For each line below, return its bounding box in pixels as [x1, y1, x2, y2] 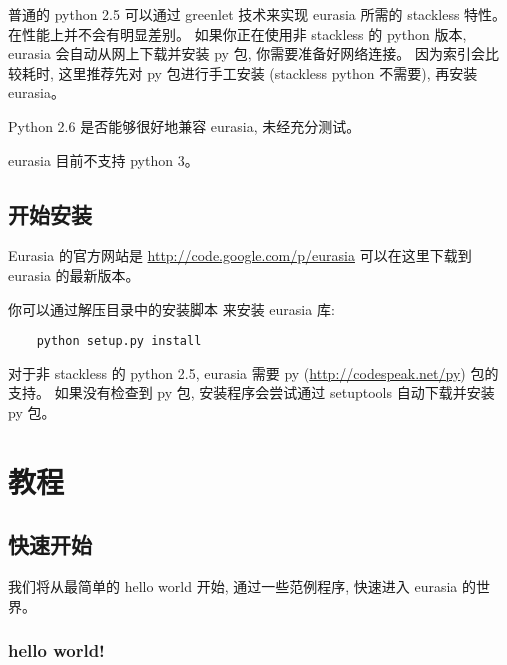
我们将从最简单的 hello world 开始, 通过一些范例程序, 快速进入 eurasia [8, 576, 458, 597]
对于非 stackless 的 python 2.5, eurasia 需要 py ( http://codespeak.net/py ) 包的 [8, 362, 499, 383]
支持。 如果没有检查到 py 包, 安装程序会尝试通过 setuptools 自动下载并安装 [8, 382, 495, 403]
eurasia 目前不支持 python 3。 [8, 149, 199, 170]
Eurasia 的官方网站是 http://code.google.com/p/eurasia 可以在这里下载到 [8, 245, 472, 266]
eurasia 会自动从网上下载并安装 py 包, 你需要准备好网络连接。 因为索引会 [8, 43, 485, 64]
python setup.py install [36, 334, 202, 349]
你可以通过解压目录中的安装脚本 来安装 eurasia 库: [8, 298, 335, 319]
